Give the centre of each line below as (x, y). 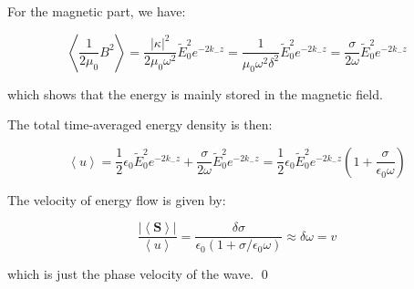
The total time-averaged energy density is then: (140, 124)
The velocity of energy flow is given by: (117, 199)
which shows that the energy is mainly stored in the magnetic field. (195, 93)
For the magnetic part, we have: (97, 11)
